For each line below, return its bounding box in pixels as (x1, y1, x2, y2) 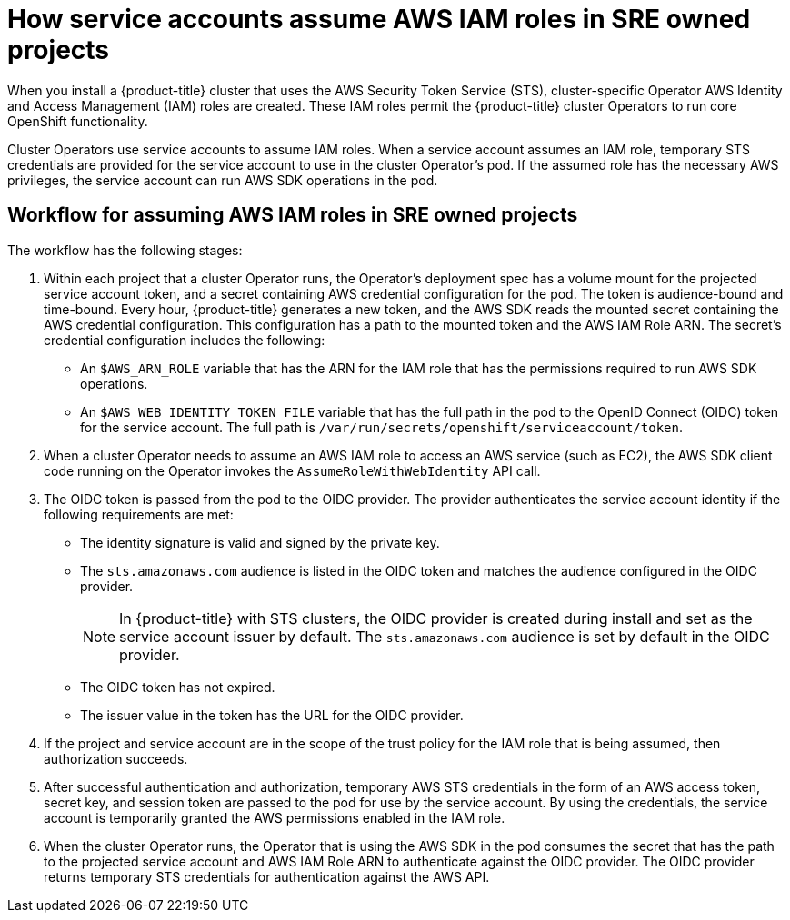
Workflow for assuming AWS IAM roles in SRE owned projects (7, 203, 578, 227)
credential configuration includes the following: (44, 331, 325, 348)
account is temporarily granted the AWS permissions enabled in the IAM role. (44, 809, 505, 826)
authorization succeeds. (44, 750, 188, 767)
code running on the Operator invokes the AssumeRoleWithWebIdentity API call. (44, 462, 541, 479)
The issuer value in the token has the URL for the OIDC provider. (80, 707, 464, 723)
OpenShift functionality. (7, 113, 148, 129)
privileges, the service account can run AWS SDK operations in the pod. (7, 172, 438, 188)
